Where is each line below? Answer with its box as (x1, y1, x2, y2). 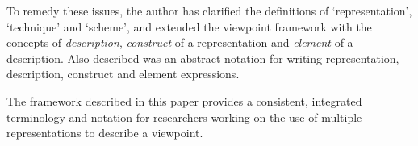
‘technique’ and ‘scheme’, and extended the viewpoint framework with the (6, 18, 372, 35)
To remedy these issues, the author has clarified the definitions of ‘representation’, (6, 2, 412, 19)
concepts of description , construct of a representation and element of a (6, 34, 353, 51)
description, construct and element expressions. (6, 65, 240, 82)
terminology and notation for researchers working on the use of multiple (6, 108, 362, 125)
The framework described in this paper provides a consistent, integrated (6, 92, 362, 109)
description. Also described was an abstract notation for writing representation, (6, 49, 399, 66)
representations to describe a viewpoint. (6, 124, 203, 141)
